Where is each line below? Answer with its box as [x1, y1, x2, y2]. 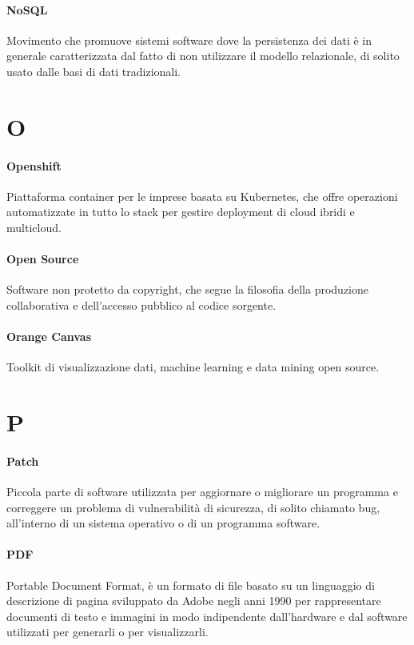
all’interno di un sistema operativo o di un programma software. [6, 515, 320, 531]
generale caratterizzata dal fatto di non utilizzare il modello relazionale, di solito [6, 47, 400, 64]
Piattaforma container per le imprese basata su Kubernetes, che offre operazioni [6, 187, 398, 204]
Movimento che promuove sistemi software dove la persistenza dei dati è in [6, 31, 372, 48]
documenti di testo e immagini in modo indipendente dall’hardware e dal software [6, 607, 408, 624]
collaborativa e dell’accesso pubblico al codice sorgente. [6, 296, 277, 313]
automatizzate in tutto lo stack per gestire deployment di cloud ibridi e [6, 203, 355, 220]
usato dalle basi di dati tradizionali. [6, 62, 181, 79]
